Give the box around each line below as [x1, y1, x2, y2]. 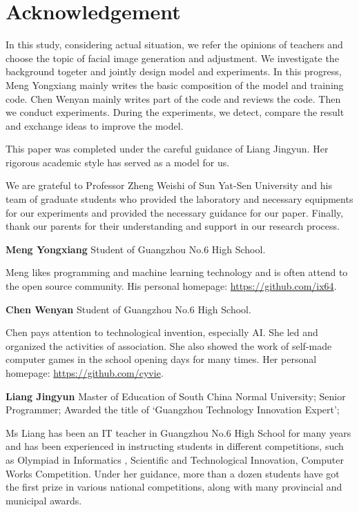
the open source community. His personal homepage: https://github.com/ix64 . [6, 279, 337, 293]
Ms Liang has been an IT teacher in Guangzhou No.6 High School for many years [6, 425, 351, 440]
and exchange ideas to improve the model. [6, 118, 184, 132]
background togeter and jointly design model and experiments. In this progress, [6, 64, 342, 79]
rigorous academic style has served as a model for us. [6, 155, 230, 169]
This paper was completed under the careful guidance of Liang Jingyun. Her [6, 141, 329, 156]
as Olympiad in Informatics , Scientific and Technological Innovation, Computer [6, 452, 344, 466]
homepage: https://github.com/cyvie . [6, 366, 164, 380]
